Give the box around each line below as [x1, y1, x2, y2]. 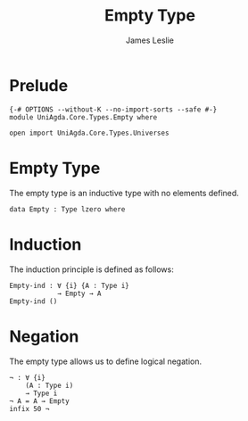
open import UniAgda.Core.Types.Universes [9, 128, 169, 137]
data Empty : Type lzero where [9, 204, 126, 214]
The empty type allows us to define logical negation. [9, 356, 203, 367]
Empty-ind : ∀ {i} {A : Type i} [9, 281, 129, 290]
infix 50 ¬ [9, 404, 50, 413]
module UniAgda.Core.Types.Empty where [9, 112, 158, 121]
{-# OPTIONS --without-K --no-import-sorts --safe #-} [9, 104, 218, 114]
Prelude [9, 75, 69, 95]
